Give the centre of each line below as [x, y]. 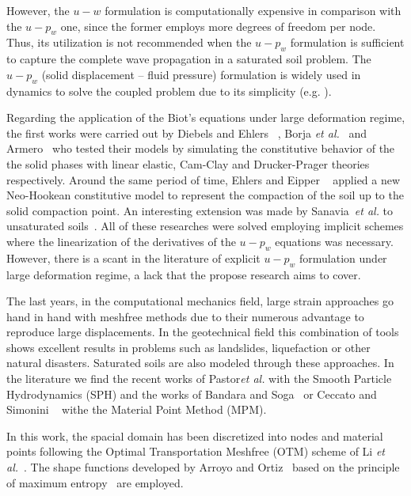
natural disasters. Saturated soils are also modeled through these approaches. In [200, 363]
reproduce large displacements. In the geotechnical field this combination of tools [203, 332]
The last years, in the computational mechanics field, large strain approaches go [200, 301]
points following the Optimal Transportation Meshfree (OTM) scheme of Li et [196, 451]
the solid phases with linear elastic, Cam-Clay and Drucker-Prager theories [188, 163]
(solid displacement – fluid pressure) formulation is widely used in [201, 74]
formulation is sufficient [347, 42]
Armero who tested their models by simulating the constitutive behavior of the [201, 148]
